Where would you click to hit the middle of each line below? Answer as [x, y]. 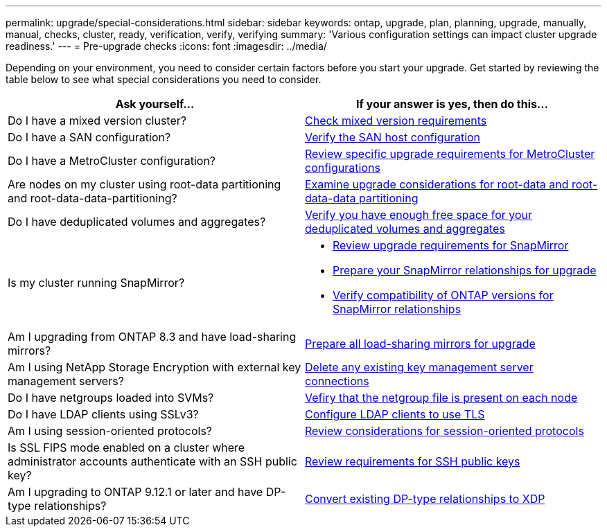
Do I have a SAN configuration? [89, 137]
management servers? [66, 381]
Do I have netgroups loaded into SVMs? [111, 398]
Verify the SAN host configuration [393, 137]
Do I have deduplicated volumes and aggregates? [137, 222]
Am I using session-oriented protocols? [110, 431]
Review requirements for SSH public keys [413, 461]
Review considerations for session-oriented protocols [445, 431]
